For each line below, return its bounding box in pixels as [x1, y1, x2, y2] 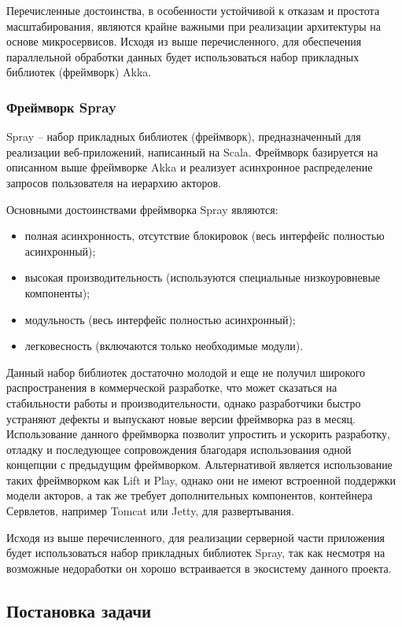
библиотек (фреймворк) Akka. [6, 64, 152, 80]
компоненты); [24, 284, 90, 301]
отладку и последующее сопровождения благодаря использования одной [6, 441, 352, 457]
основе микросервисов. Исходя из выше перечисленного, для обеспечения [6, 33, 362, 50]
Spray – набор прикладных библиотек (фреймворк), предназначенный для [6, 128, 361, 145]
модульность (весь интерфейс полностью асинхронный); [24, 311, 296, 327]
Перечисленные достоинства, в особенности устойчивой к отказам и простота [6, 2, 380, 18]
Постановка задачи [6, 598, 152, 622]
